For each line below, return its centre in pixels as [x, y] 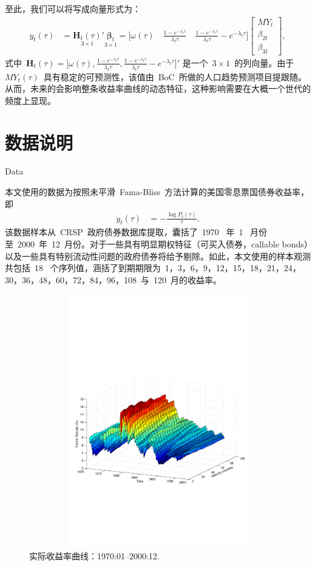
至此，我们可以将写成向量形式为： [73, 9]
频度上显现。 [30, 100]
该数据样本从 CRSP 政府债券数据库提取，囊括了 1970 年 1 [124, 232]
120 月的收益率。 [187, 279]
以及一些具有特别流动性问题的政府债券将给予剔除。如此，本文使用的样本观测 [158, 256]
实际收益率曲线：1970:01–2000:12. [94, 555]
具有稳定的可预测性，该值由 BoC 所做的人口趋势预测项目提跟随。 [175, 76]
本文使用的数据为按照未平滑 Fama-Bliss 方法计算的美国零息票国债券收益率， [157, 192]
